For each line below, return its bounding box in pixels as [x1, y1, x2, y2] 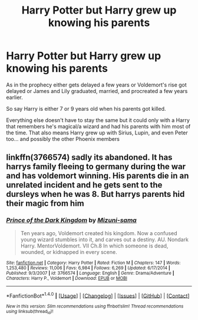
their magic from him [6, 199, 84, 209]
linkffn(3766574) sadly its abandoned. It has [6, 153, 173, 163]
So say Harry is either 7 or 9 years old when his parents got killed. [6, 105, 166, 112]
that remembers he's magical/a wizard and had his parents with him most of [6, 123, 191, 130]
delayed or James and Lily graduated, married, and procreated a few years [6, 87, 188, 94]
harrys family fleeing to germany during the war [6, 161, 186, 171]
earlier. [6, 94, 24, 101]
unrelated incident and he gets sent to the [6, 180, 163, 190]
